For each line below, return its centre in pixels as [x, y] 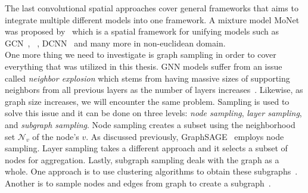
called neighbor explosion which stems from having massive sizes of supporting [147, 78]
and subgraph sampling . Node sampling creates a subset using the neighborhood [150, 124]
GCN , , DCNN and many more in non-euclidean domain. [115, 43]
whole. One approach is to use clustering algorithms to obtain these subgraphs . [151, 171]
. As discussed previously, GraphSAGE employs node [185, 136]
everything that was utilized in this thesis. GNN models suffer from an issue [144, 66]
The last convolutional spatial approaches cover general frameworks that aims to [152, 8]
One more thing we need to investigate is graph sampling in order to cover [141, 55]
